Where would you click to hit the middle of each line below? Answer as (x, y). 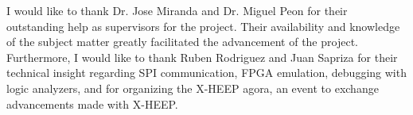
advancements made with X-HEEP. (92, 103)
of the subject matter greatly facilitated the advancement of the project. (182, 42)
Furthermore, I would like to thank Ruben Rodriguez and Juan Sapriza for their (202, 57)
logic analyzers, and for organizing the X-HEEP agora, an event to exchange (193, 88)
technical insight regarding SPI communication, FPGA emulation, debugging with (206, 73)
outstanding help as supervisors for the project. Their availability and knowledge (203, 26)
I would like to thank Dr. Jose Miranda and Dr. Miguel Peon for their (177, 10)
